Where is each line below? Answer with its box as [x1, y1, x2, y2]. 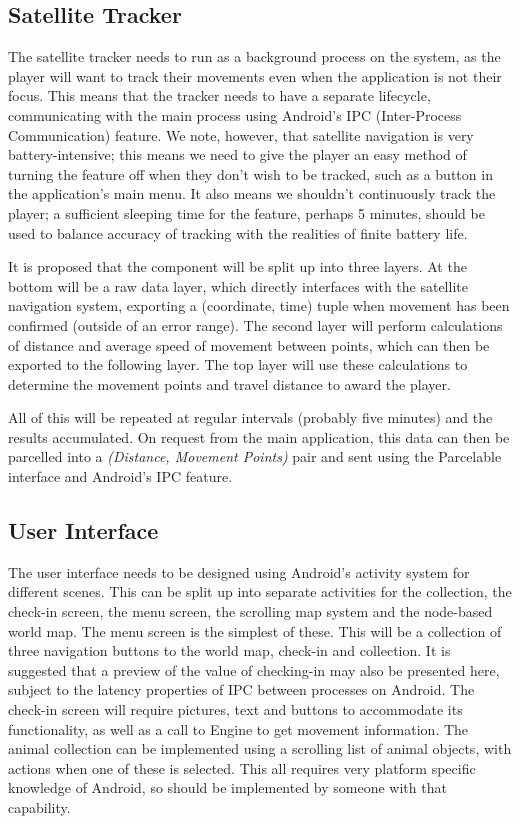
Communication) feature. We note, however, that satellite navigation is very [8, 124, 474, 145]
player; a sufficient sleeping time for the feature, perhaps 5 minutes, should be [8, 202, 485, 223]
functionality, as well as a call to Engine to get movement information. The [8, 718, 469, 739]
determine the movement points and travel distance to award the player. [8, 373, 451, 394]
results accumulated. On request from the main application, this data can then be [8, 426, 510, 447]
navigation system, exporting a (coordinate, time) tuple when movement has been [8, 295, 510, 316]
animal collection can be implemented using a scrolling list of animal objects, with [8, 738, 512, 759]
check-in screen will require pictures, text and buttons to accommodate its [8, 699, 463, 720]
